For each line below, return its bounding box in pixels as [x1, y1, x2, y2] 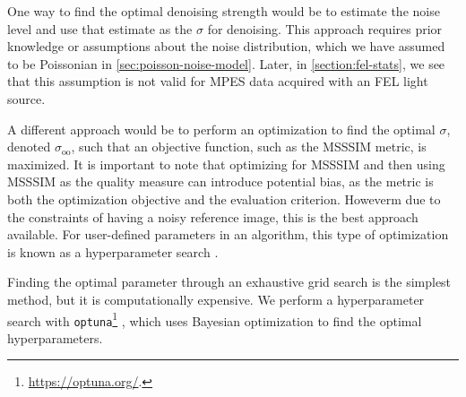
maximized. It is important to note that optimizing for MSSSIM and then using [7, 154, 445, 173]
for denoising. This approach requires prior [207, 19, 443, 38]
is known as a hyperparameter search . [7, 242, 219, 261]
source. [7, 89, 46, 108]
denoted [7, 137, 51, 156]
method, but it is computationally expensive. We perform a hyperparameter [7, 289, 425, 308]
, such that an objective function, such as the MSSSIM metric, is [71, 137, 427, 156]
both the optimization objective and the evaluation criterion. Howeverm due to [7, 189, 441, 208]
